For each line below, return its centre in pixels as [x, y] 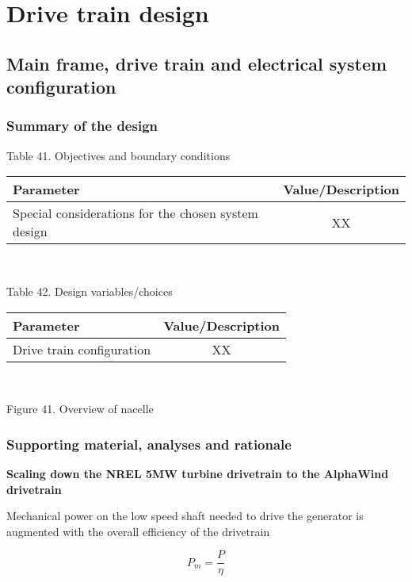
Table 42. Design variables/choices [90, 291]
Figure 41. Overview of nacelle [80, 409]
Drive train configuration [82, 349]
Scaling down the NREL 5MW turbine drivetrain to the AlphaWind [198, 473]
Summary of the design [82, 126]
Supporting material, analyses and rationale [149, 444]
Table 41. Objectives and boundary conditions [118, 155]
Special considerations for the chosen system [135, 213]
